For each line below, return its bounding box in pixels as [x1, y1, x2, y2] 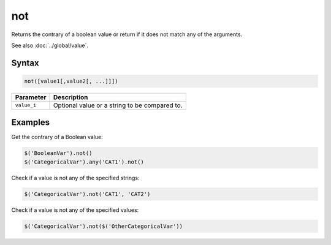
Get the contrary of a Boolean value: [11, 134, 104, 141]
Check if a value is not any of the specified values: [11, 206, 139, 214]
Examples [11, 117, 50, 128]
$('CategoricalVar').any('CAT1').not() [24, 158, 144, 165]
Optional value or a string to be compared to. [53, 101, 183, 110]
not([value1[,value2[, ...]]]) [24, 77, 119, 85]
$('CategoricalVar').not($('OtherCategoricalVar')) [24, 222, 183, 230]
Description [53, 92, 88, 101]
